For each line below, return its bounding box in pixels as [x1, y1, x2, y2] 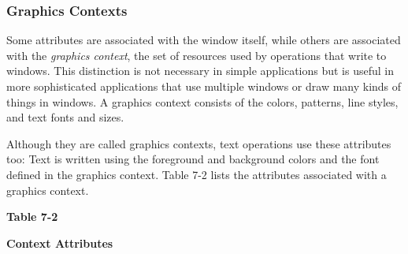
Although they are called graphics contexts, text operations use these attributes [6, 135, 391, 151]
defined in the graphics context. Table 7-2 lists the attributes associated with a [6, 166, 387, 182]
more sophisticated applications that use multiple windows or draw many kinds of [6, 78, 402, 94]
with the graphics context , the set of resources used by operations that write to [6, 47, 387, 63]
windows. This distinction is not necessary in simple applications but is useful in [6, 62, 394, 79]
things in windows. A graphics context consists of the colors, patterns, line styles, [6, 93, 399, 110]
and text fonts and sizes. [6, 109, 124, 125]
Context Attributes [6, 234, 113, 251]
